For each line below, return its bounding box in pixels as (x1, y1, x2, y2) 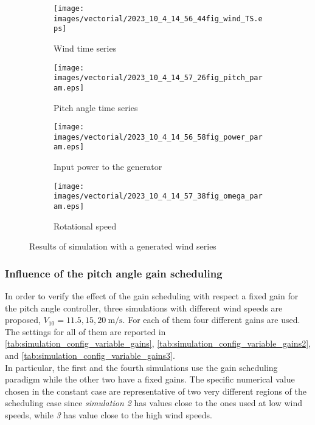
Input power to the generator (54, 160, 162, 173)
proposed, (5, 313, 41, 326)
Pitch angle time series (54, 101, 138, 114)
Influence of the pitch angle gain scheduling (5, 265, 223, 280)
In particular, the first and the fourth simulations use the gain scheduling (5, 361, 278, 373)
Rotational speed (54, 219, 117, 232)
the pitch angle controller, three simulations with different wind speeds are (5, 301, 283, 314)
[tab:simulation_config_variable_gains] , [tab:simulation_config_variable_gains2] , (5, 337, 311, 350)
